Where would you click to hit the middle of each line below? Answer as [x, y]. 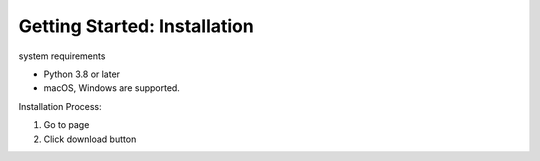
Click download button [90, 139]
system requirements [62, 56]
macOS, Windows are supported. [111, 88]
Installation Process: [60, 106]
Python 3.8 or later [81, 74]
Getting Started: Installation [136, 26]
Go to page [66, 125]
